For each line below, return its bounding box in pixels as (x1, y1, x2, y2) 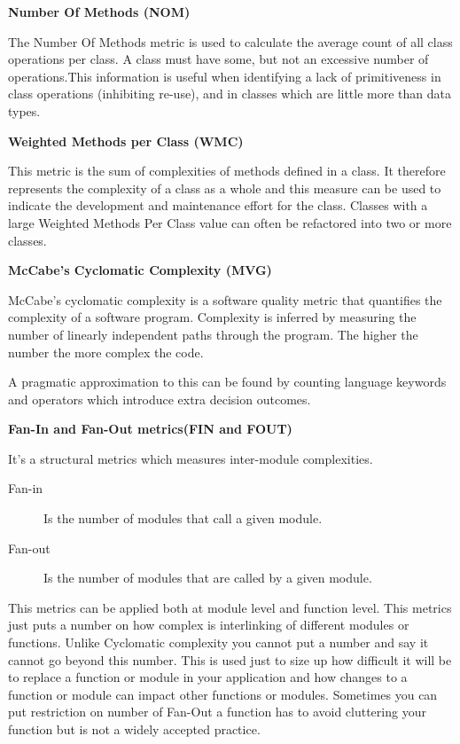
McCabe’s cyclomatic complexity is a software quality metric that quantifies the (8, 290, 442, 309)
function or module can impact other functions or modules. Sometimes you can (8, 685, 438, 703)
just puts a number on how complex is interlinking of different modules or (8, 615, 409, 634)
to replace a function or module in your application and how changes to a (8, 668, 408, 686)
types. (8, 101, 41, 120)
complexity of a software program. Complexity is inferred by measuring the (8, 308, 417, 326)
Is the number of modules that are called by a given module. (43, 568, 372, 587)
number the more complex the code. (8, 342, 204, 361)
